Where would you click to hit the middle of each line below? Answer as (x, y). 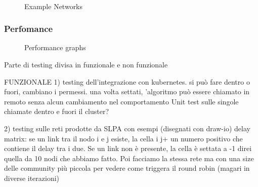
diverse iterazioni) (32, 178)
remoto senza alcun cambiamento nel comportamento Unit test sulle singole (121, 101)
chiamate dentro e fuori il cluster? (57, 111)
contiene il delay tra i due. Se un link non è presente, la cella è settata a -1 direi (128, 148)
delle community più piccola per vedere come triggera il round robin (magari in (127, 168)
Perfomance (29, 29)
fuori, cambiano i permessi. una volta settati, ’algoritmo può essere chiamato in (127, 91)
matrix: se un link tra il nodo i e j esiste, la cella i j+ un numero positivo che (123, 138)
